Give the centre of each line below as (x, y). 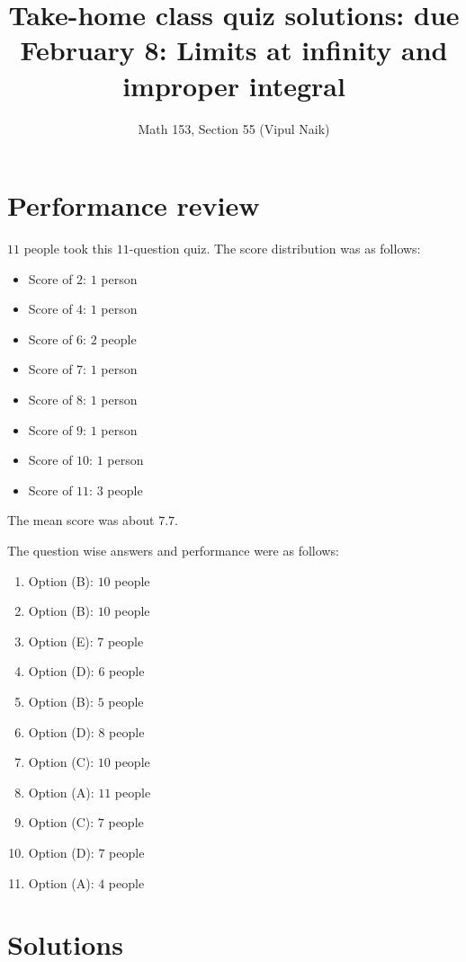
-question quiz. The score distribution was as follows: (275, 249)
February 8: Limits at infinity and (234, 50)
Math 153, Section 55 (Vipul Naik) (234, 128)
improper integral (234, 85)
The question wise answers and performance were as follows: (173, 550)
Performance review (134, 205)
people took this (68, 249)
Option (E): (61, 641)
